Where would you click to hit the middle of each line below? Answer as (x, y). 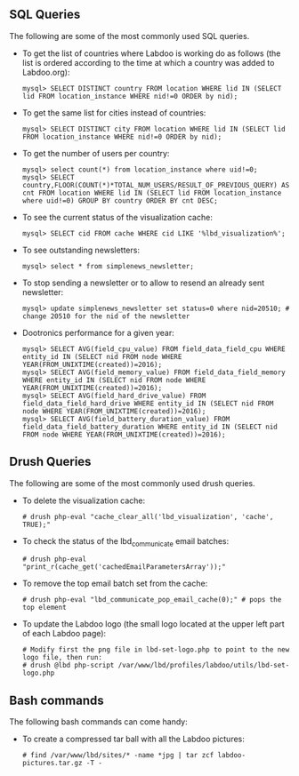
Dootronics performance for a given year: (98, 332)
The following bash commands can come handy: (99, 722)
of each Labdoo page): (64, 634)
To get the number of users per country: (96, 153)
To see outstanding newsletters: (81, 250)
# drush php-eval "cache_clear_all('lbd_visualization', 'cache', (148, 516)
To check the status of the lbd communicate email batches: (125, 542)
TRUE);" (36, 524)
